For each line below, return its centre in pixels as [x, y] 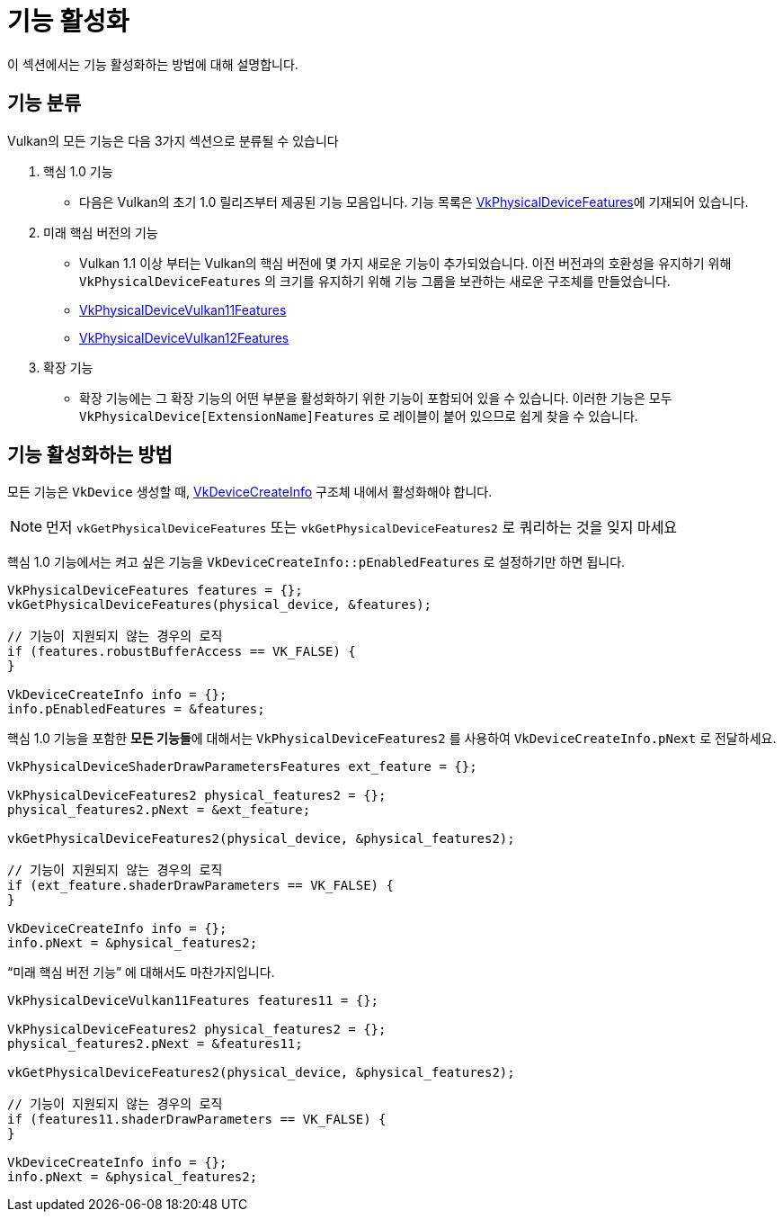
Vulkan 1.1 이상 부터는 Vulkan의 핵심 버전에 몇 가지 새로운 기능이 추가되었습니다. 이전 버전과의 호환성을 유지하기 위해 [405, 263]
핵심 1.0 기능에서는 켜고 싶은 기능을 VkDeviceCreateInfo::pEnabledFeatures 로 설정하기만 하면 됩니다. [316, 562]
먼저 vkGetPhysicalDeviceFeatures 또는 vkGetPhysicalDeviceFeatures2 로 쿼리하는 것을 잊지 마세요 [362, 528]
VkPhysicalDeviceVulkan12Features [184, 337]
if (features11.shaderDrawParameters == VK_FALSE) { [197, 1120]
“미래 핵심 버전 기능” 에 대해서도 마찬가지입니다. [141, 973]
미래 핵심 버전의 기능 [101, 232]
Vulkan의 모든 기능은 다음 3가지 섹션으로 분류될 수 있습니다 [173, 140]
